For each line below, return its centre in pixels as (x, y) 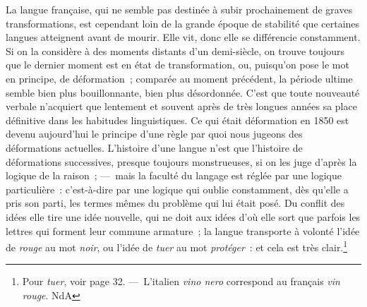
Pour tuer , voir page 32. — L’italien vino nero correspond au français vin (181, 281)
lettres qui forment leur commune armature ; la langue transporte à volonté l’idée (183, 230)
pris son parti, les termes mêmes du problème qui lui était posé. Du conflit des (175, 203)
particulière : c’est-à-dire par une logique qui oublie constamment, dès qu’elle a (177, 189)
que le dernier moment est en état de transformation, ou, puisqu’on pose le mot (178, 65)
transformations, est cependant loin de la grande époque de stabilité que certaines (183, 23)
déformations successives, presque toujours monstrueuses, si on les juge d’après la (181, 161)
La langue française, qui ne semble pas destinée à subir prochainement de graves (179, 9)
